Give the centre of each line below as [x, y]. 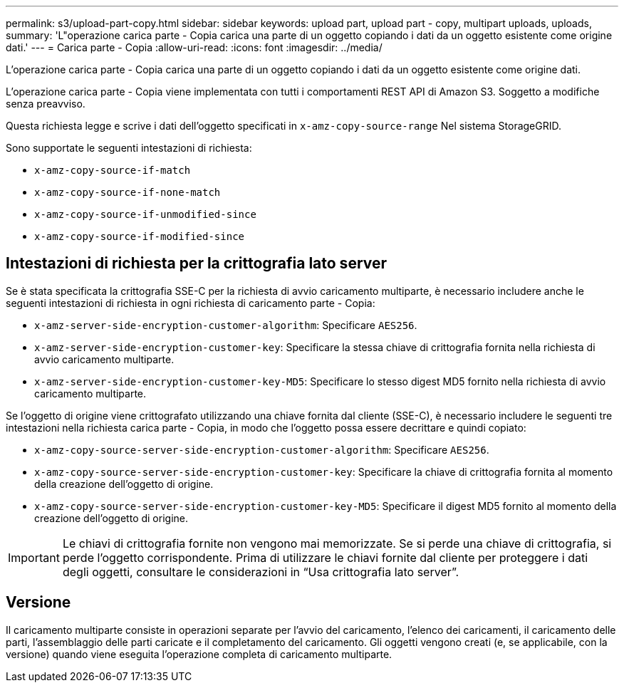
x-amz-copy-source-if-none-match [128, 192]
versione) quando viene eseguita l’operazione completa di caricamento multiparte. [199, 654]
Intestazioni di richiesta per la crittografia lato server [197, 264]
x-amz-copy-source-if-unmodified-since [145, 214]
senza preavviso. [46, 104]
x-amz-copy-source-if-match [113, 170]
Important [34, 557]
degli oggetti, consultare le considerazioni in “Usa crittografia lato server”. [261, 572]
